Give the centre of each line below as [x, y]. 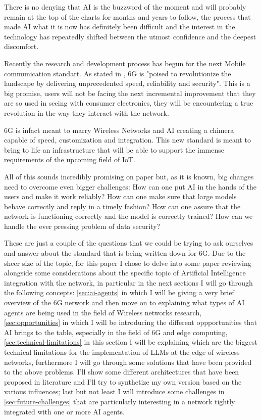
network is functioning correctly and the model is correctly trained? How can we [128, 216]
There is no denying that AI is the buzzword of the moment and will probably [125, 7]
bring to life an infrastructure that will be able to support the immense [114, 149]
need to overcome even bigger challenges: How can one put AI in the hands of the [130, 186]
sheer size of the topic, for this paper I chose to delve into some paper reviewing [128, 263]
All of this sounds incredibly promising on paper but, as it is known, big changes [129, 176]
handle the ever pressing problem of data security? [82, 226]
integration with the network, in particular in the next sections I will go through [128, 282]
